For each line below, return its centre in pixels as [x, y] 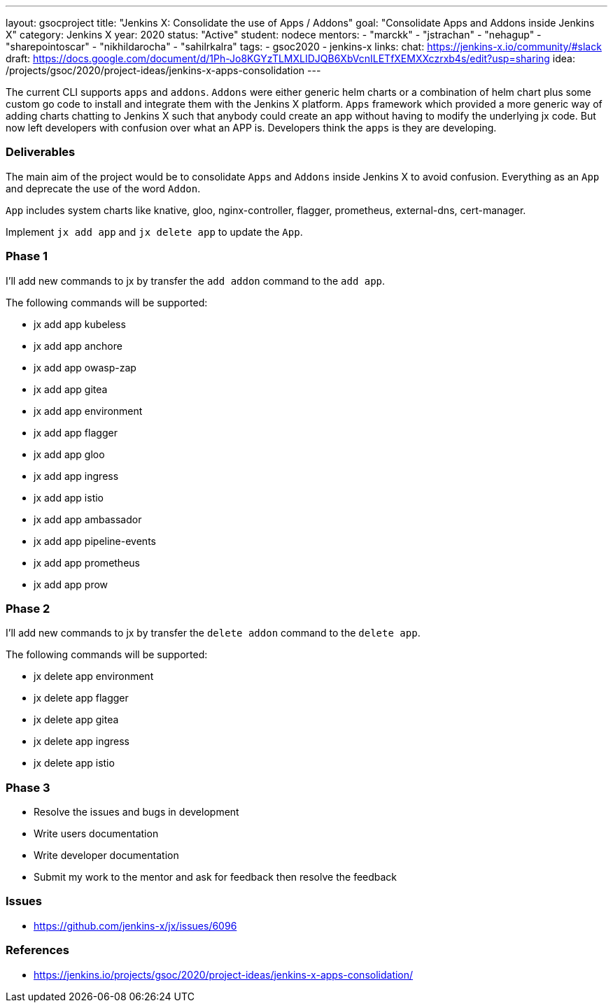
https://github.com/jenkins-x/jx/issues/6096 [135, 925]
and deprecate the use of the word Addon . [103, 188]
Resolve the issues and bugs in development [136, 812]
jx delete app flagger [81, 698]
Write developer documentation [106, 855]
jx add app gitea [71, 389]
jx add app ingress [76, 476]
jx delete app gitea [76, 720]
